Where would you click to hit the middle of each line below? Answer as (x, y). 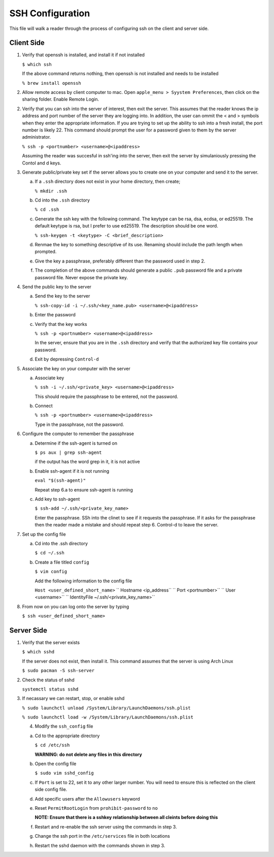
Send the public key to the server (57, 287)
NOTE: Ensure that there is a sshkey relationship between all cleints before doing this (126, 817)
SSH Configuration (50, 13)
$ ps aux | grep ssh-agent (68, 453)
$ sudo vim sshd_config (64, 773)
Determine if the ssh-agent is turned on (76, 443)
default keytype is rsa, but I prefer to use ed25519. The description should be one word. (126, 226)
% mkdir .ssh (51, 191)
